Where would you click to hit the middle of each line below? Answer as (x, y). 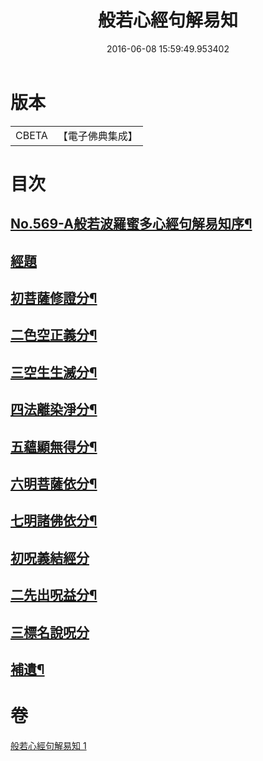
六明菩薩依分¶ (54, 484)
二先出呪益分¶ (54, 595)
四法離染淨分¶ (54, 409)
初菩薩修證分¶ (54, 298)
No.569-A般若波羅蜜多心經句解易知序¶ (131, 224)
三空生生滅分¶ (54, 372)
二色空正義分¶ (54, 335)
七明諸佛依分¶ (54, 521)
